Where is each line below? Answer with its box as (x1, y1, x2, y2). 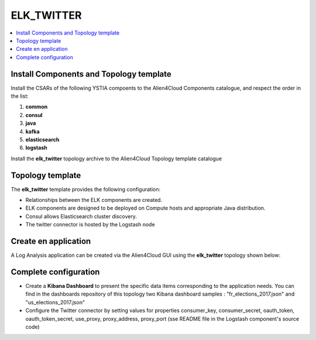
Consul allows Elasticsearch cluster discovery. (25, 212, 138, 219)
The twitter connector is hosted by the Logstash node (25, 221, 155, 228)
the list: (11, 92, 29, 99)
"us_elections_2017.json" (25, 298, 85, 305)
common (25, 103, 48, 111)
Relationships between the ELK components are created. (25, 197, 163, 204)
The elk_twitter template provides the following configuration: (11, 186, 161, 193)
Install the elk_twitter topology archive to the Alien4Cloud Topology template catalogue (11, 155, 222, 162)
